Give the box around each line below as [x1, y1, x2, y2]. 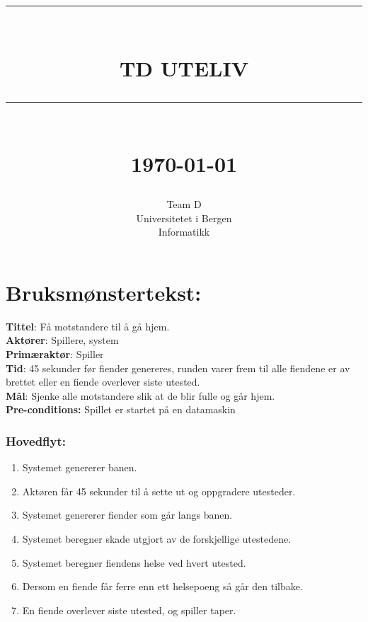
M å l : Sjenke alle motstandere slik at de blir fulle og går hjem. [6, 388, 275, 403]
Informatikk [158, 224, 210, 239]
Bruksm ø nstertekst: [6, 277, 202, 306]
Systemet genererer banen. [22, 460, 137, 475]
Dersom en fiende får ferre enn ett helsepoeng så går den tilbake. [22, 579, 303, 594]
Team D [166, 197, 202, 212]
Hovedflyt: [6, 432, 67, 449]
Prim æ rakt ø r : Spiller [6, 347, 104, 362]
